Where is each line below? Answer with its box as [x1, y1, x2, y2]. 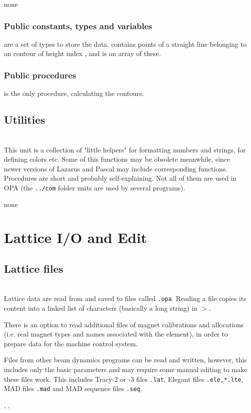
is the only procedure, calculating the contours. [4, 88, 144, 98]
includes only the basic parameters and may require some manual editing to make [4, 364, 247, 375]
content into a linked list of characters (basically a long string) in [4, 303, 198, 313]
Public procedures [4, 69, 76, 81]
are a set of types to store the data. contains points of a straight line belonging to [4, 38, 247, 49]
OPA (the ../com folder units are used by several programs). [4, 182, 185, 192]
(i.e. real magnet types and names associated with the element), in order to [4, 329, 228, 339]
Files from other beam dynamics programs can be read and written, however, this [4, 355, 247, 365]
